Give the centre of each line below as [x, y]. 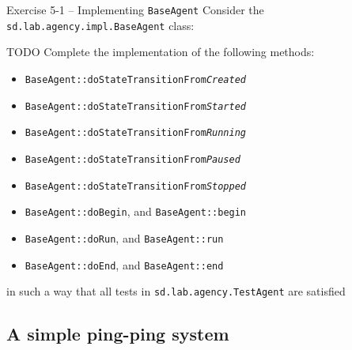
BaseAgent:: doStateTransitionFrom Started [136, 106]
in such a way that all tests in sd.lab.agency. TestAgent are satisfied [176, 291]
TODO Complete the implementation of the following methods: [161, 52]
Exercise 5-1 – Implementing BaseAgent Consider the [135, 9]
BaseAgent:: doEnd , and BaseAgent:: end [124, 264]
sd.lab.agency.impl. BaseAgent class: [100, 25]
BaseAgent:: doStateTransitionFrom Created [136, 79]
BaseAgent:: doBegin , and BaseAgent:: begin [136, 211]
